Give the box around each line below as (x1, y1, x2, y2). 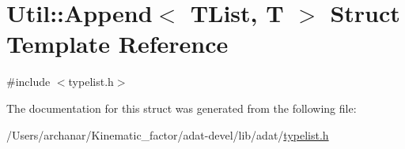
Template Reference (6, 28, 229, 60)
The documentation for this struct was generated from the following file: (6, 99, 357, 116)
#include (6, 73, 51, 90)
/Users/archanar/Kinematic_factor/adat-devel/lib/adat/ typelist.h (6, 126, 329, 143)
